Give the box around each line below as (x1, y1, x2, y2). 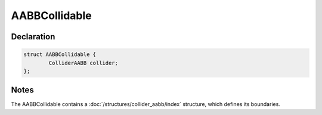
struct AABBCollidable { (23, 51, 97, 58)
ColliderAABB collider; (48, 60, 119, 66)
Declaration (11, 32, 55, 42)
